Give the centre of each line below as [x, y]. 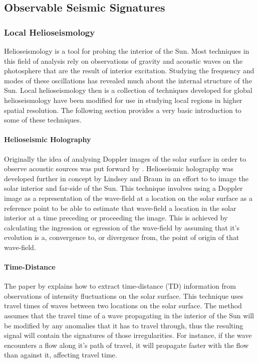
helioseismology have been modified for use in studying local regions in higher [123, 100]
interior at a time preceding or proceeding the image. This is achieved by [116, 218]
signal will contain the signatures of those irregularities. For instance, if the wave [128, 335]
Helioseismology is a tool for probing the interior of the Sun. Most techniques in [127, 51]
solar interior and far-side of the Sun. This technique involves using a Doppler [123, 188]
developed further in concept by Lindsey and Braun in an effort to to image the [126, 178]
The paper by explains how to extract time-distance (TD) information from [120, 286]
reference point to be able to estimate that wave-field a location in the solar [120, 208]
